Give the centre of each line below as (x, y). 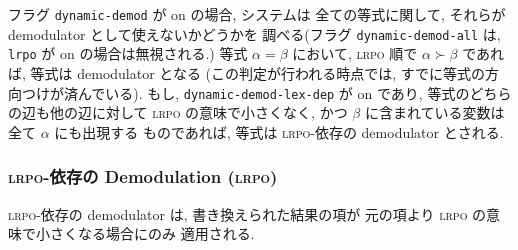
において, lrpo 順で (355, 53)
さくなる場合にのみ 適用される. (152, 233)
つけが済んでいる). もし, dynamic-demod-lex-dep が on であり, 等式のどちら (266, 92)
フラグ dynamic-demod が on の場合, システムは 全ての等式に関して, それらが (257, 14)
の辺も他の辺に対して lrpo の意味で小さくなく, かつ (178, 112)
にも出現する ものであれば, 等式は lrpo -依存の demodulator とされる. (279, 131)
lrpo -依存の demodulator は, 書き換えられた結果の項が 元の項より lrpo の (247, 213)
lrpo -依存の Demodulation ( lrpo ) (143, 176)
